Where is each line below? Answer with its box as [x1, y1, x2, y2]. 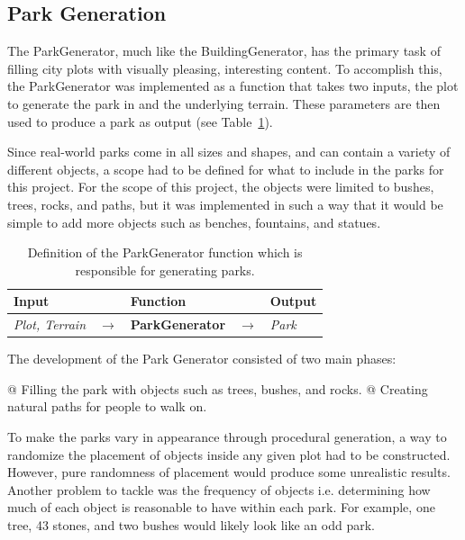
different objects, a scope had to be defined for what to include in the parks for [7, 159, 444, 178]
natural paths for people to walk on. [7, 397, 207, 416]
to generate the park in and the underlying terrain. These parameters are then [7, 94, 441, 112]
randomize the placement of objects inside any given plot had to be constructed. [7, 445, 451, 463]
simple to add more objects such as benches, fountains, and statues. [7, 212, 381, 231]
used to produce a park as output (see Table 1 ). [7, 112, 273, 130]
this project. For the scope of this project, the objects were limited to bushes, [7, 177, 434, 196]
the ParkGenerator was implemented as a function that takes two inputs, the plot [7, 76, 459, 95]
